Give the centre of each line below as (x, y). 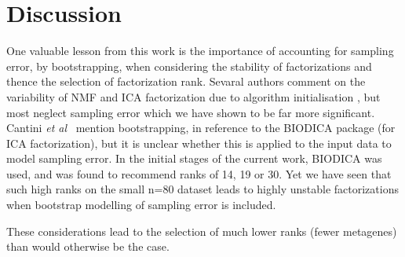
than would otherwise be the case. (88, 246)
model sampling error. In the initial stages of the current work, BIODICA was (194, 158)
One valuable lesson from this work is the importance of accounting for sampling (200, 51)
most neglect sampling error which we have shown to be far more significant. (191, 112)
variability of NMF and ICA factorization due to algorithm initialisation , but (193, 96)
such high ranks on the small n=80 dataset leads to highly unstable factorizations (202, 189)
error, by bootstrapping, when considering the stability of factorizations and (189, 66)
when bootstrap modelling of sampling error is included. (141, 205)
